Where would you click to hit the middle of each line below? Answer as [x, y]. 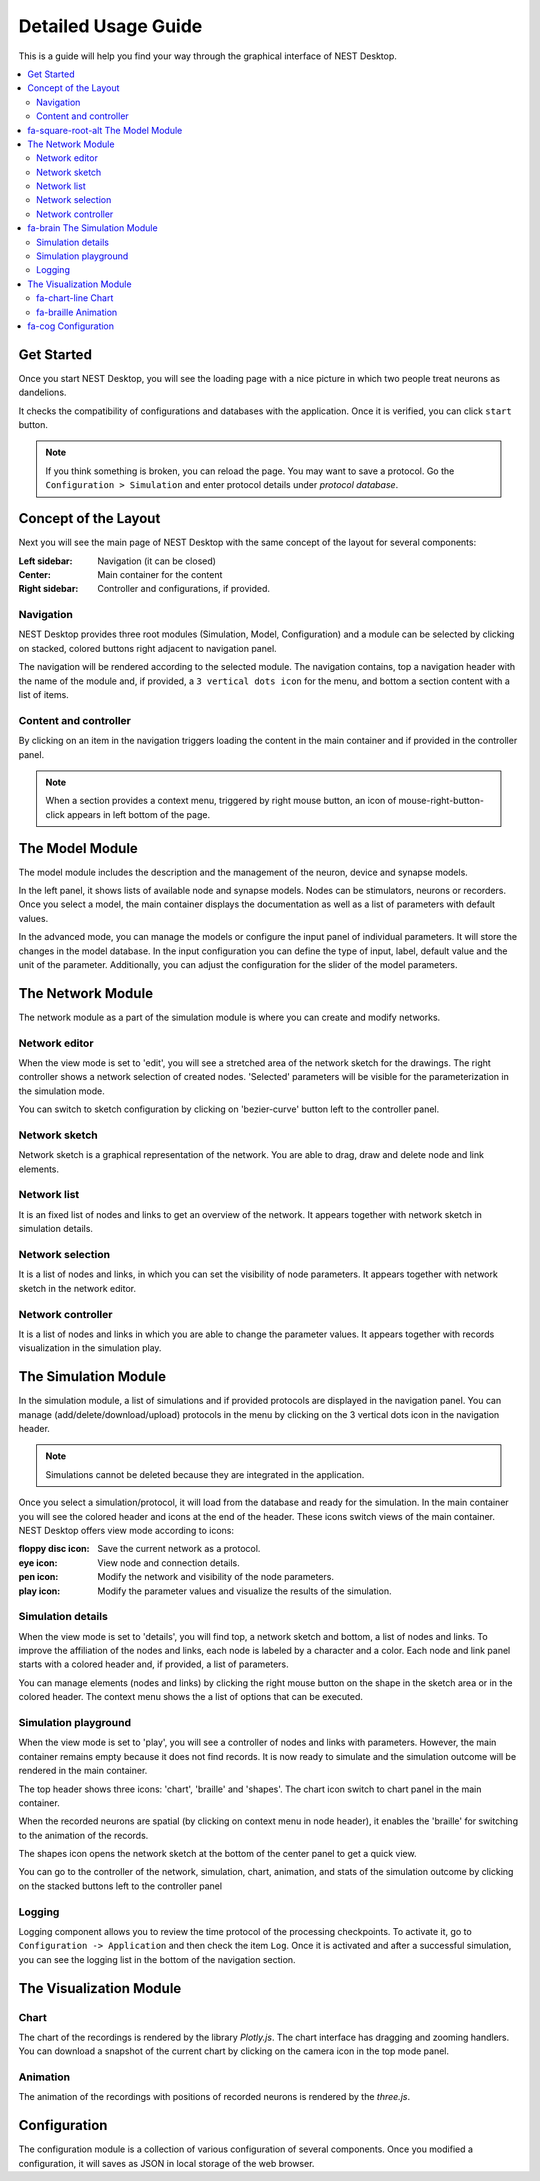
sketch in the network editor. [77, 1288]
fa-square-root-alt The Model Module [105, 130]
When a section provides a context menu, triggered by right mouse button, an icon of [221, 801]
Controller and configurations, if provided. [183, 589]
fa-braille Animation [77, 312]
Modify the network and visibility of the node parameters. [216, 1577]
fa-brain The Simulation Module [93, 228]
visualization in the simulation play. [90, 1348]
